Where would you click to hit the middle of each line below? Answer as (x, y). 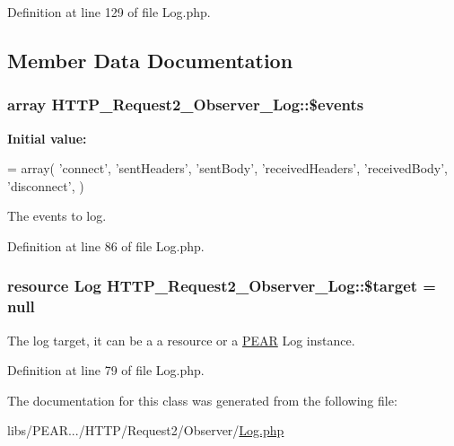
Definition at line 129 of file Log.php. (109, 12)
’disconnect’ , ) (46, 185)
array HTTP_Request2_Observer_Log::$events (186, 105)
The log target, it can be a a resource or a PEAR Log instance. (181, 340)
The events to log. (57, 216)
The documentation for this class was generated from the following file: (202, 400)
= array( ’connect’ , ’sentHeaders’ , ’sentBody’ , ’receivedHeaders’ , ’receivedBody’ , (228, 168)
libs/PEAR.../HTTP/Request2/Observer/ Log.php (146, 430)
